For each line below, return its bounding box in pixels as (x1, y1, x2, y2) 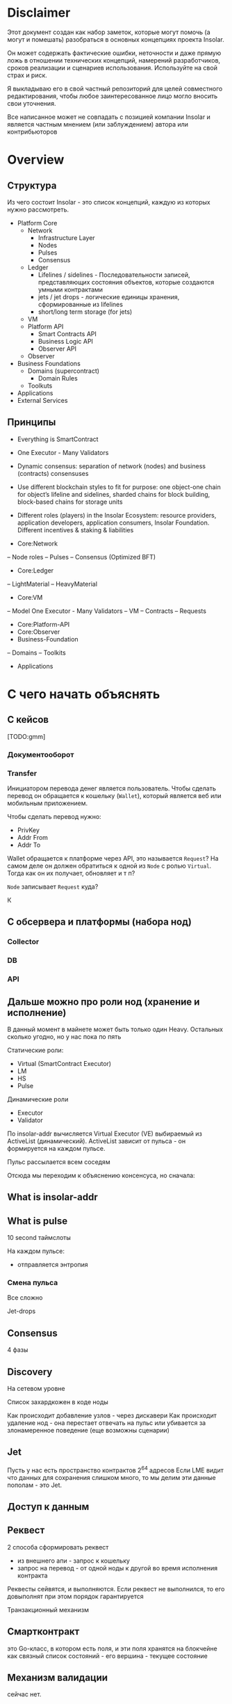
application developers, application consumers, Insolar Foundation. (17, 518, 210, 527)
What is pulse (7, 1215, 68, 1227)
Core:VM (17, 593, 43, 601)
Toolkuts (27, 381, 53, 390)
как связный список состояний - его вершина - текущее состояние (7, 1651, 208, 1660)
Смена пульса (7, 1278, 58, 1288)
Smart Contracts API (38, 329, 97, 338)
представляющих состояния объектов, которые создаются (38, 278, 215, 286)
